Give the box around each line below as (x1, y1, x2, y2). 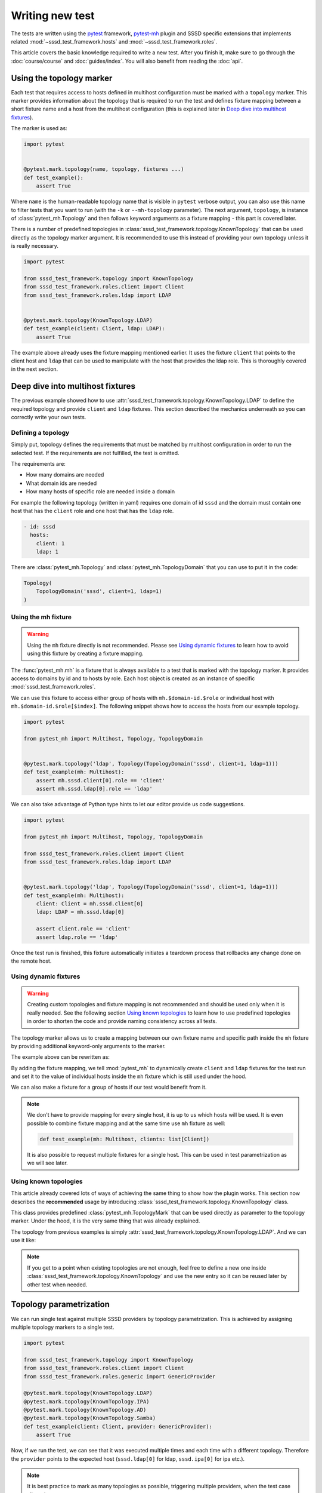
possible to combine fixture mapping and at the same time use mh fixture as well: (27, 1120, 226, 1127)
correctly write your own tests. (11, 414, 86, 421)
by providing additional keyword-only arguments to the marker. (11, 1042, 166, 1049)
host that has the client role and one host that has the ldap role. (11, 507, 174, 514)
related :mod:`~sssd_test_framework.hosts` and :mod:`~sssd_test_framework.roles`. (11, 38, 218, 45)
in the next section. (11, 365, 58, 373)
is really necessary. (11, 242, 59, 250)
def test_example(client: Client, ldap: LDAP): (23, 325, 165, 332)
